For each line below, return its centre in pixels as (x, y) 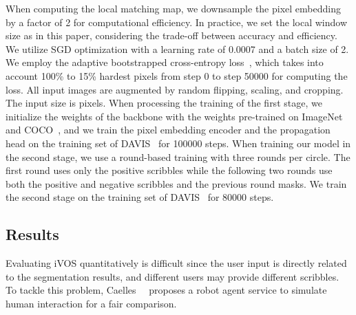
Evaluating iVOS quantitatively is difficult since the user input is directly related (176, 263)
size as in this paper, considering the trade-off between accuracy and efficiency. (171, 35)
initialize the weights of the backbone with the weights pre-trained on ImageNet (174, 116)
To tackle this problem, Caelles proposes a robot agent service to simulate (166, 290)
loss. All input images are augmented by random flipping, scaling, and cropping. (175, 89)
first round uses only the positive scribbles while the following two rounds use (169, 170)
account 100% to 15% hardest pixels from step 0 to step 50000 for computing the (177, 75)
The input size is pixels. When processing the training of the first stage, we (164, 103)
